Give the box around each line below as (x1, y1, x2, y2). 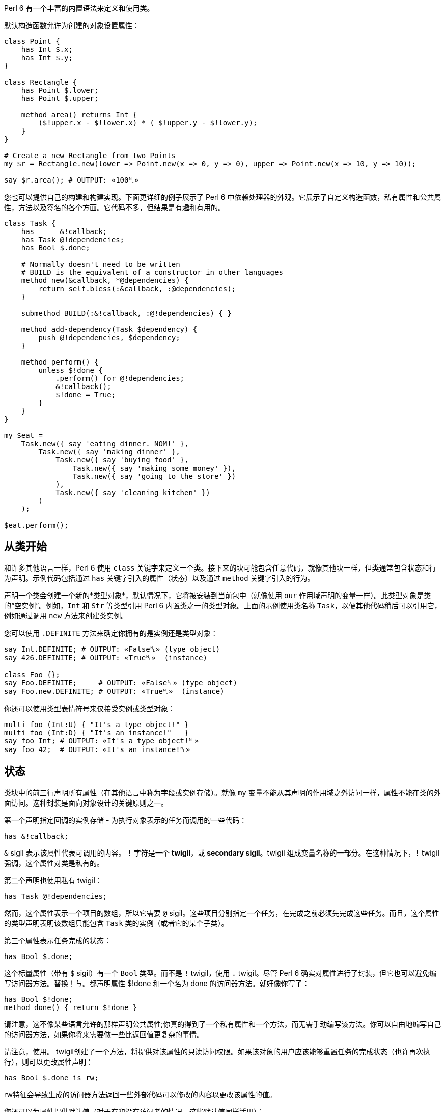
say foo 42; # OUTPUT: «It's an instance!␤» (4, 745, 190, 754)
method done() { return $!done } (4, 1003, 137, 1012)
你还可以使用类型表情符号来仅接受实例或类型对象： (4, 704, 175, 713)
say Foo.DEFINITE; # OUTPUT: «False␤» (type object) (4, 678, 237, 687)
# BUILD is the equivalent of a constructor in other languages (21, 268, 283, 276)
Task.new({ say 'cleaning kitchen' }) (55, 488, 210, 497)
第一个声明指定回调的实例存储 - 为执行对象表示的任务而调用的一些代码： (4, 815, 247, 824)
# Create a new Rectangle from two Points (4, 151, 176, 160)
